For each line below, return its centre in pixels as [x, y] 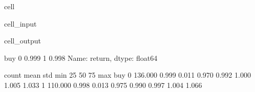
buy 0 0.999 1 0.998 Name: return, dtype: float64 [81, 57]
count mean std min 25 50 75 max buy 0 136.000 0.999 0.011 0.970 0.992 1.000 [128, 75]
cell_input [20, 23]
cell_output [23, 41]
